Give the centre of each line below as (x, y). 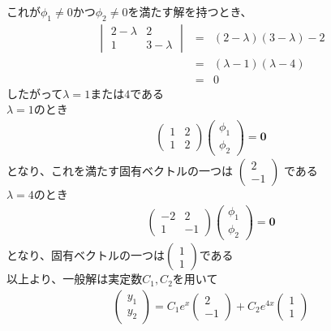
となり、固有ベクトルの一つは (86, 255)
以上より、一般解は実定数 (75, 279)
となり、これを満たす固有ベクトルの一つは (120, 170)
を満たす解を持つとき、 (190, 11)
